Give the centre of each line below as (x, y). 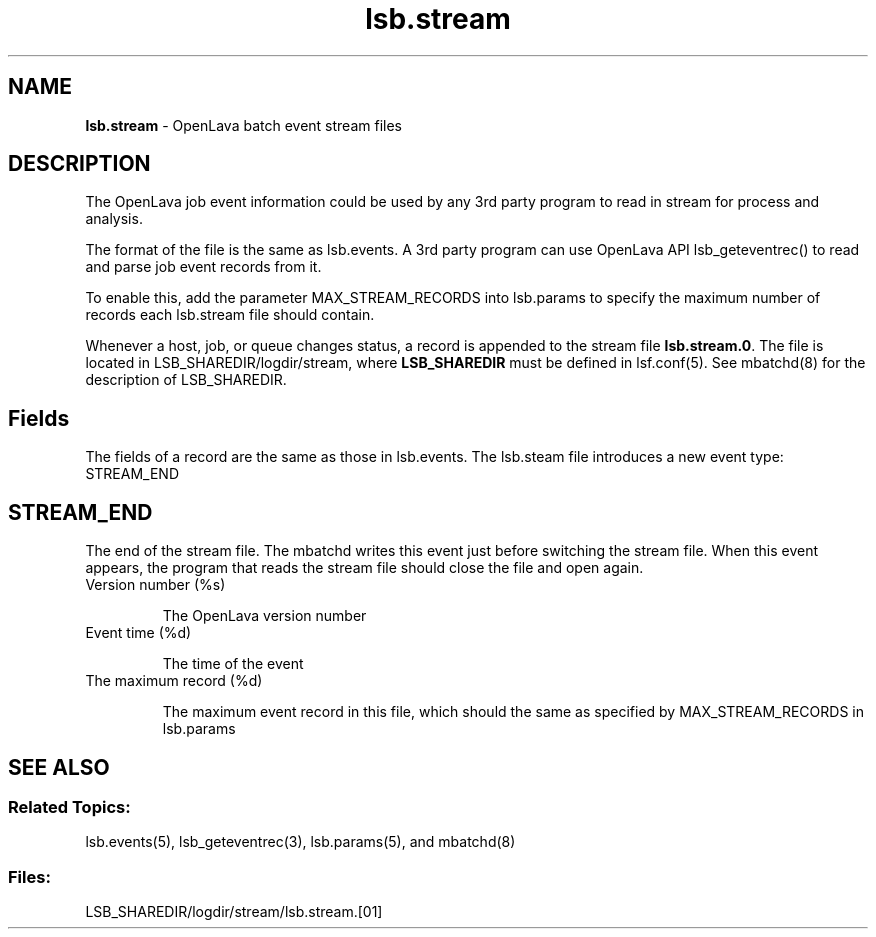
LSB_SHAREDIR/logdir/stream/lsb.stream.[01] (234, 912)
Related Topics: (69, 806)
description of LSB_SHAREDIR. (186, 380)
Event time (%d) (138, 633)
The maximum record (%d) (174, 681)
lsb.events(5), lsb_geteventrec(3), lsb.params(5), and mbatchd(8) (300, 842)
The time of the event (233, 664)
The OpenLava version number (264, 616)
